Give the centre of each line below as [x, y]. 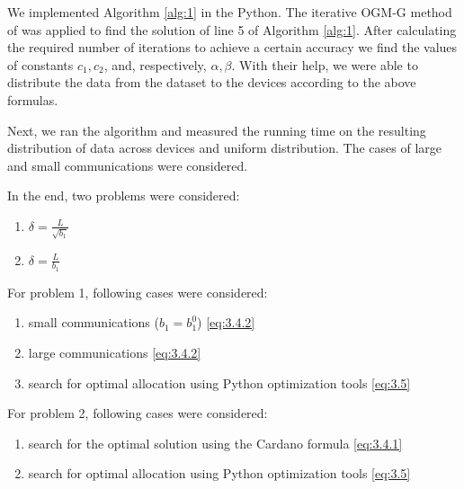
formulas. [33, 99]
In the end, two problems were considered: [124, 196]
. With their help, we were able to [325, 64]
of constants [40, 64]
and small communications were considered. [128, 165]
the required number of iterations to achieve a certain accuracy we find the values [232, 47]
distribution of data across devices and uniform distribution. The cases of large [224, 148]
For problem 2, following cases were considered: [138, 413]
